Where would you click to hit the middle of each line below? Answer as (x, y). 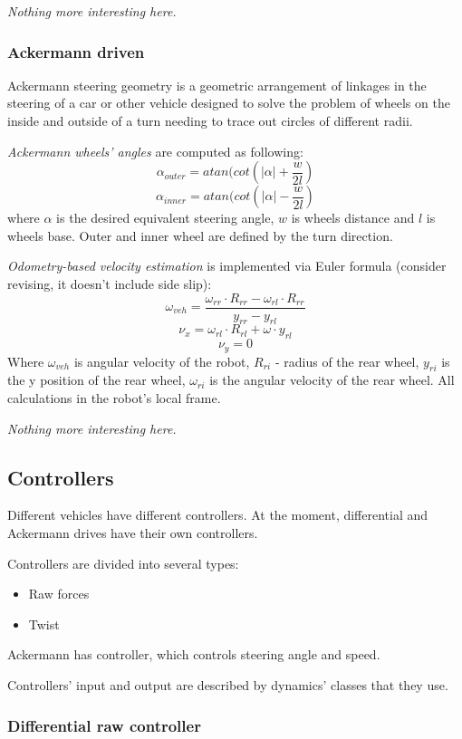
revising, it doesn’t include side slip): (110, 283)
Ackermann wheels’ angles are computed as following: (155, 151)
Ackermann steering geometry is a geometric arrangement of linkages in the (217, 85)
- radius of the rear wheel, (347, 361)
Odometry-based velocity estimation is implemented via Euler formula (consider (227, 266)
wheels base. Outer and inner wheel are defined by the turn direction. (200, 235)
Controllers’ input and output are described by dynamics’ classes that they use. (228, 685)
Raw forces (59, 594)
